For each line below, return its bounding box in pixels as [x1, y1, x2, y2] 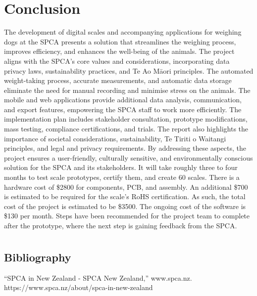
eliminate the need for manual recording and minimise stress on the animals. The [4, 85, 251, 95]
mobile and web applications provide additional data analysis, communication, [4, 94, 242, 105]
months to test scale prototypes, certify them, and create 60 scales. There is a [4, 172, 240, 182]
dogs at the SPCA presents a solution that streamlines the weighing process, [4, 36, 236, 46]
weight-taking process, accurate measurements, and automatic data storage [4, 75, 232, 85]
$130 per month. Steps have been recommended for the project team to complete [4, 211, 250, 221]
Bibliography [4, 249, 71, 264]
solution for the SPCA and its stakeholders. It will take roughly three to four [4, 162, 238, 172]
